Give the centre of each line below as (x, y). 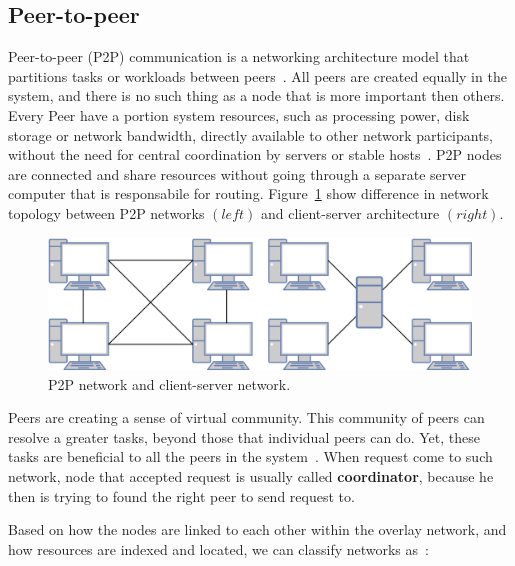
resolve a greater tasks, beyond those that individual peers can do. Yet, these (244, 436)
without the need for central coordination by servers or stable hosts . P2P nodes (255, 154)
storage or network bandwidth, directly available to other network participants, (251, 134)
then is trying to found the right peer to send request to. (181, 495)
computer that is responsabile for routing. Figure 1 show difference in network (248, 193)
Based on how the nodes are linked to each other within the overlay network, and (257, 529)
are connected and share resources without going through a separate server (237, 173)
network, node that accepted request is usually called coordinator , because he (251, 476)
